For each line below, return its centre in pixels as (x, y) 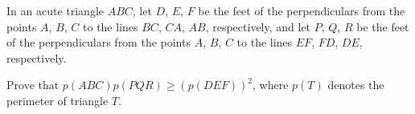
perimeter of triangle (58, 100)
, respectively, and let (258, 26)
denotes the (356, 85)
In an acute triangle (55, 10)
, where (271, 85)
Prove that (33, 85)
